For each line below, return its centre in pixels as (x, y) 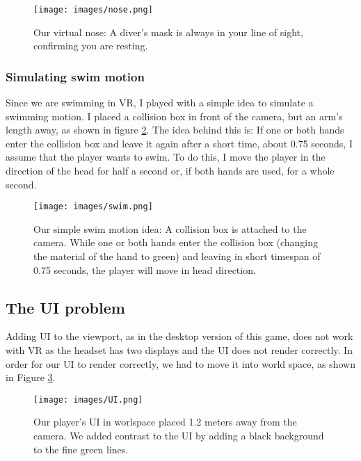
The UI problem (65, 307)
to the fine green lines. (81, 449)
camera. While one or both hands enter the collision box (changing (176, 242)
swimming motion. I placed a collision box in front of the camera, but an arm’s (174, 116)
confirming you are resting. (91, 46)
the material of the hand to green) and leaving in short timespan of (177, 256)
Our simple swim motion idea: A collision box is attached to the (170, 228)
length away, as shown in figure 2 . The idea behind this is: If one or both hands (175, 130)
